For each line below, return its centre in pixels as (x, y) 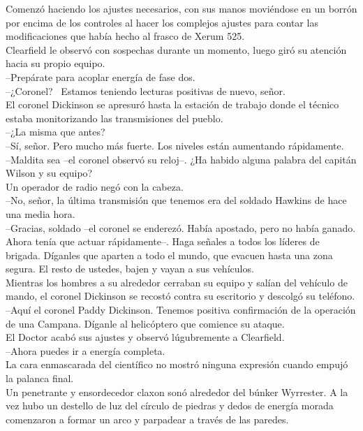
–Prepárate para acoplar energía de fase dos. (101, 76)
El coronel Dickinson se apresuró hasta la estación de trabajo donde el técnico (172, 104)
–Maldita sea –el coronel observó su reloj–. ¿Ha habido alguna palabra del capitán (181, 159)
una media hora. (40, 213)
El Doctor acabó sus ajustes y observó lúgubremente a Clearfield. (145, 337)
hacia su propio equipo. (55, 63)
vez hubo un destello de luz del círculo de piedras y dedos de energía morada (170, 406)
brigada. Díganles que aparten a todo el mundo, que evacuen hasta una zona (169, 255)
